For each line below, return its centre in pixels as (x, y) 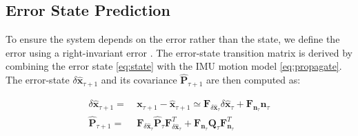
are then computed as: (253, 80)
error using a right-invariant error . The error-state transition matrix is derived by (179, 52)
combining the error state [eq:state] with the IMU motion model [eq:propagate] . (174, 66)
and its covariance (139, 80)
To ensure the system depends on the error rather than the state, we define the (173, 39)
